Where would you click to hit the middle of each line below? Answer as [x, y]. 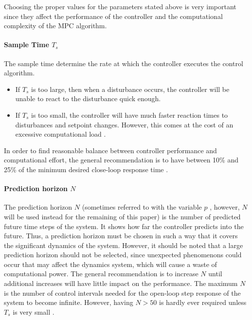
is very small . [34, 311]
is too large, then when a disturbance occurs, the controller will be [130, 89]
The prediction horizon [38, 207]
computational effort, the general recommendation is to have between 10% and [121, 160]
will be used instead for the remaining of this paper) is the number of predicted [122, 216]
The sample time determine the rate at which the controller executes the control [124, 63]
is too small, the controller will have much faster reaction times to [130, 115]
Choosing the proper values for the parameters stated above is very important [120, 6]
